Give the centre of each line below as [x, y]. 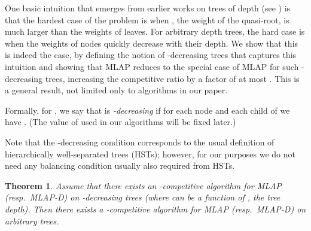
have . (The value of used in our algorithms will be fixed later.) [121, 122]
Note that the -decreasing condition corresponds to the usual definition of [140, 142]
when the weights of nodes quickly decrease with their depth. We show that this [152, 43]
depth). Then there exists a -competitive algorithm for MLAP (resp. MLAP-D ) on [155, 209]
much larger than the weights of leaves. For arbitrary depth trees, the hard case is [155, 31]
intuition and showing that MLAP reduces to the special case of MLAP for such [152, 66]
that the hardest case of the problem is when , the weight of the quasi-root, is [147, 19]
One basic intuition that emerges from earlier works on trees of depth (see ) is [148, 8]
